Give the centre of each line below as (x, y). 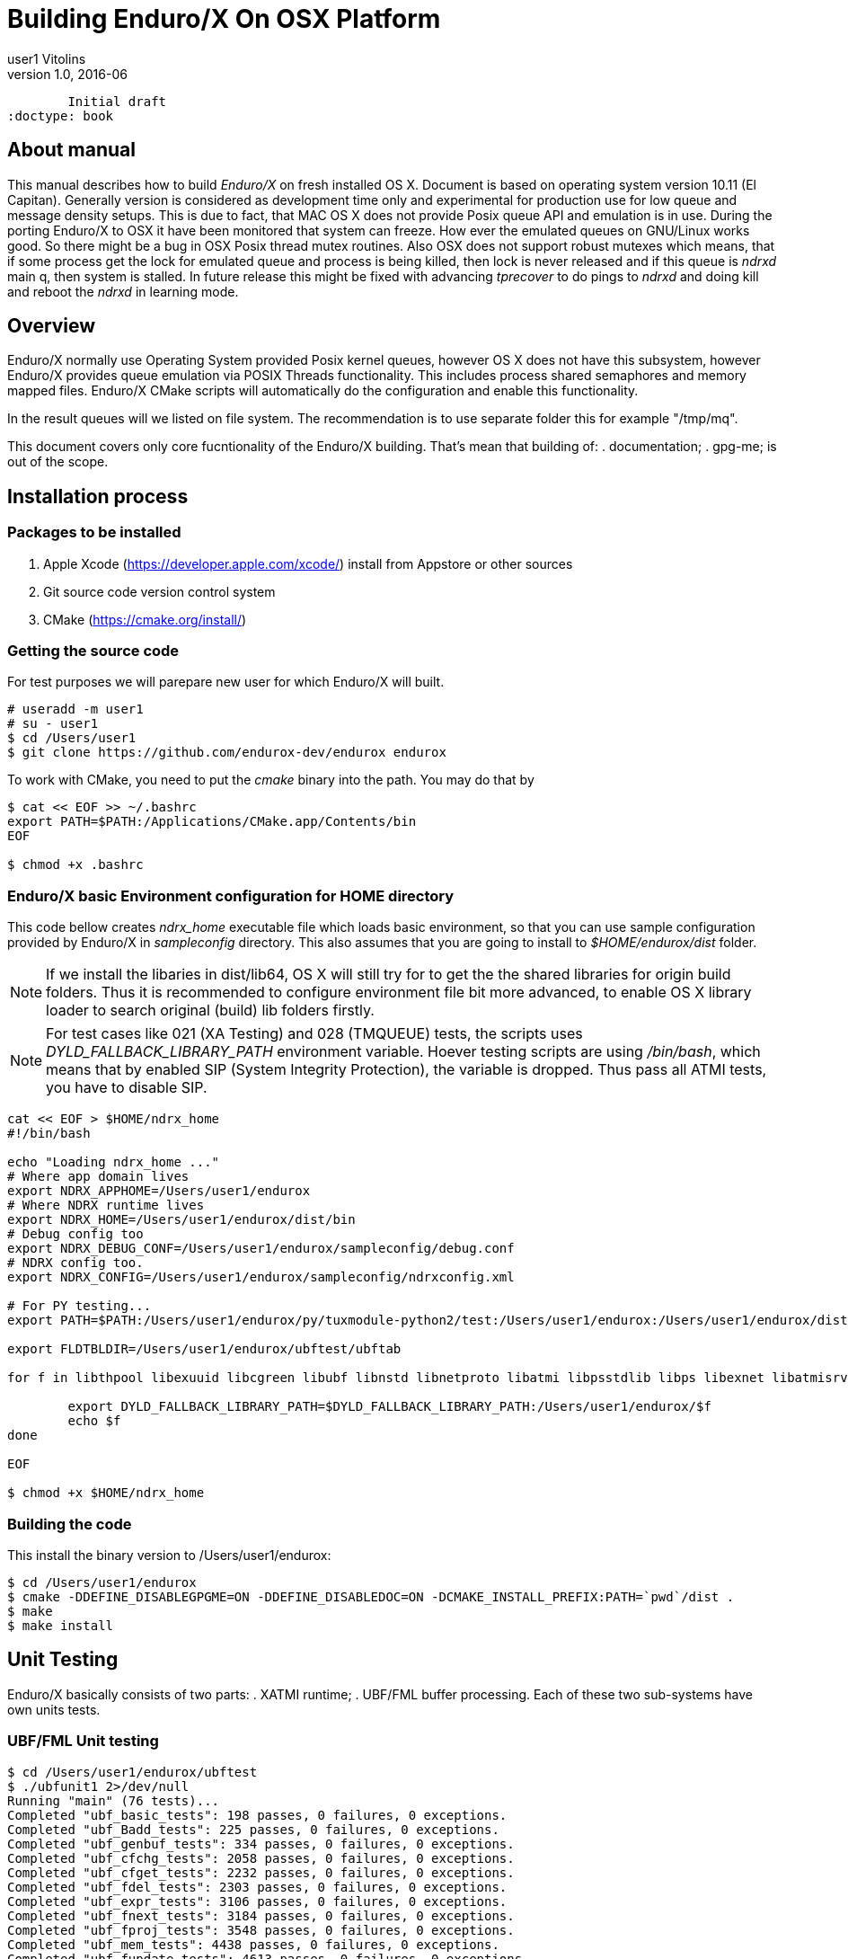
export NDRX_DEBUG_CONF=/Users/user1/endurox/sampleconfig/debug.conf (261, 1249)
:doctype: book (61, 115)
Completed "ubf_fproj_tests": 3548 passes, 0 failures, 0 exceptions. (261, 1930)
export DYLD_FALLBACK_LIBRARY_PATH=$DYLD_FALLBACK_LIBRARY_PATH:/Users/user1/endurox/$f (389, 1407)
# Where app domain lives (98, 1177)
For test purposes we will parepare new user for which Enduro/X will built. (226, 682)
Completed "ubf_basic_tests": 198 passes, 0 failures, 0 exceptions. (257, 1815)
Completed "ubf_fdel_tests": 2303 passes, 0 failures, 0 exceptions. (257, 1887)
